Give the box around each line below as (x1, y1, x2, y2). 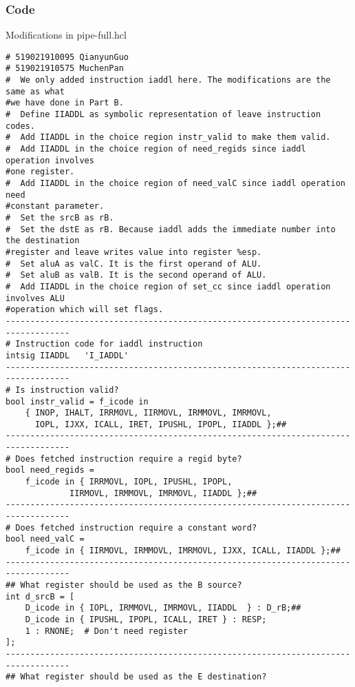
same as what (6, 86, 65, 96)
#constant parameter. (6, 201, 105, 212)
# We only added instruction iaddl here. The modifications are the (6, 75, 331, 85)
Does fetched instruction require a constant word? (15, 522, 257, 533)
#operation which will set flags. (6, 305, 164, 315)
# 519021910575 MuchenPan (6, 63, 124, 74)
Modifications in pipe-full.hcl (6, 28, 127, 42)
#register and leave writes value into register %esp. (6, 247, 262, 257)
